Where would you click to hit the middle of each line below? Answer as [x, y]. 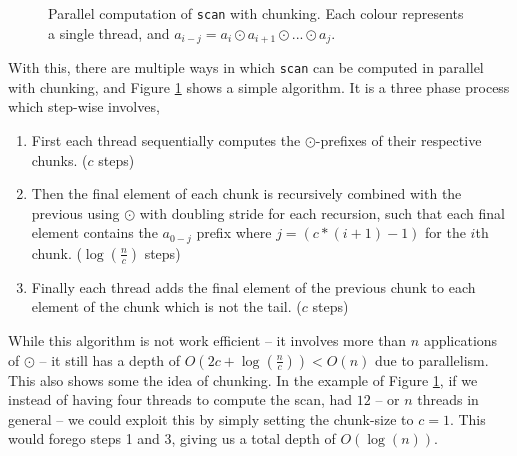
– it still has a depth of [110, 359]
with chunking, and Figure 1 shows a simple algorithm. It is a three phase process [259, 86]
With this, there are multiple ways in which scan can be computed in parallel [246, 67]
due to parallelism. [431, 359]
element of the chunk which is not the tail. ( [166, 306]
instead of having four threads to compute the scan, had [180, 399]
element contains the [94, 232]
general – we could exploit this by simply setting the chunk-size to [211, 418]
